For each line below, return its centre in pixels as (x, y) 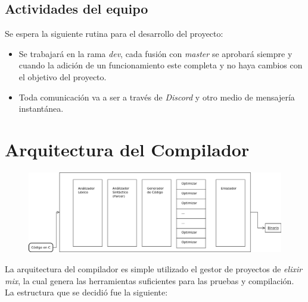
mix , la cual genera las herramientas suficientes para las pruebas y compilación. (150, 280)
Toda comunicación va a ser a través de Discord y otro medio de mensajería (157, 97)
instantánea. (41, 108)
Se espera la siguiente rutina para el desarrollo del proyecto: (114, 34)
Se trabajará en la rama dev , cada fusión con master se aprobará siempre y (155, 53)
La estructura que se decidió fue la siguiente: (86, 292)
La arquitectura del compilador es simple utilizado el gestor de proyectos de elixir (154, 269)
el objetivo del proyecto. (63, 76)
